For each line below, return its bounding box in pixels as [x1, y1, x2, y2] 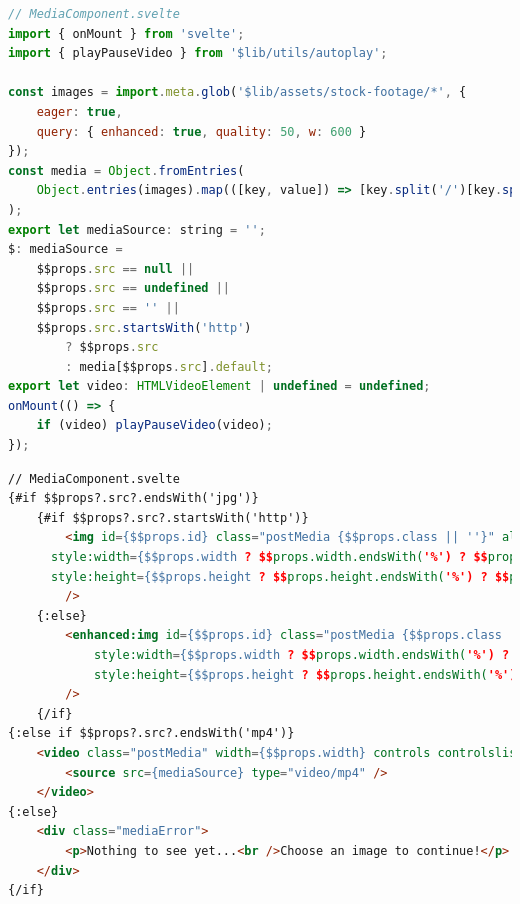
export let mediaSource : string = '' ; [8, 222, 266, 237]
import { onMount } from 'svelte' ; [8, 26, 245, 41]
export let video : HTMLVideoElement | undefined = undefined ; [8, 379, 431, 394]
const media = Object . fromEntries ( [8, 163, 245, 178]
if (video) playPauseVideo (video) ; [36, 418, 273, 433]
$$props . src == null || [36, 261, 195, 276]
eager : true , [36, 104, 123, 119]
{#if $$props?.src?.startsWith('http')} [36, 510, 309, 525]
